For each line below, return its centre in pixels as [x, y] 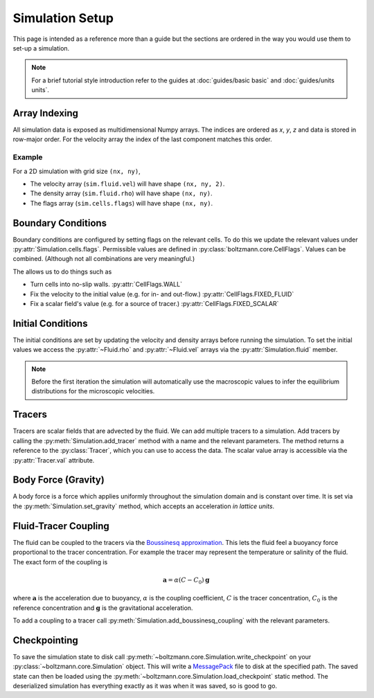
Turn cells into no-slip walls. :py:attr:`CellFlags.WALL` [106, 285]
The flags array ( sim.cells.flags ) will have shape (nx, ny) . [122, 203]
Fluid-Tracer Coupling [61, 526]
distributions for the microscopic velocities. [93, 391]
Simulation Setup [63, 18]
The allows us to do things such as [62, 271]
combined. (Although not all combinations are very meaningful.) [104, 259]
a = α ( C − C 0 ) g [186, 580]
